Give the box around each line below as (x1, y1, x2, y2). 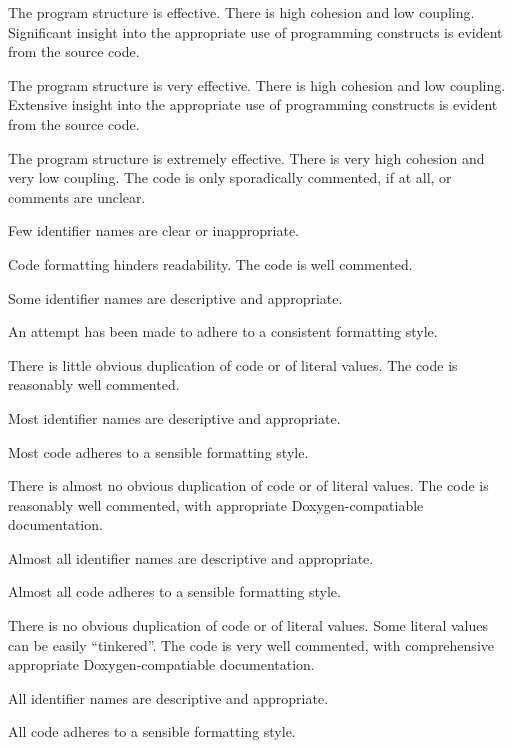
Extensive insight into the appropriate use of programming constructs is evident (8, 94, 498, 115)
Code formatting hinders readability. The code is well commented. (8, 253, 413, 274)
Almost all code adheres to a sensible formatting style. (8, 581, 341, 602)
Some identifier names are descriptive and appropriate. (8, 287, 343, 308)
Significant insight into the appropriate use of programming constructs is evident (8, 21, 503, 42)
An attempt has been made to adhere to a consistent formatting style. (8, 321, 438, 342)
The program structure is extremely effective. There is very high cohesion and (8, 147, 485, 168)
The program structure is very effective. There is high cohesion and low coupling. (8, 74, 506, 95)
